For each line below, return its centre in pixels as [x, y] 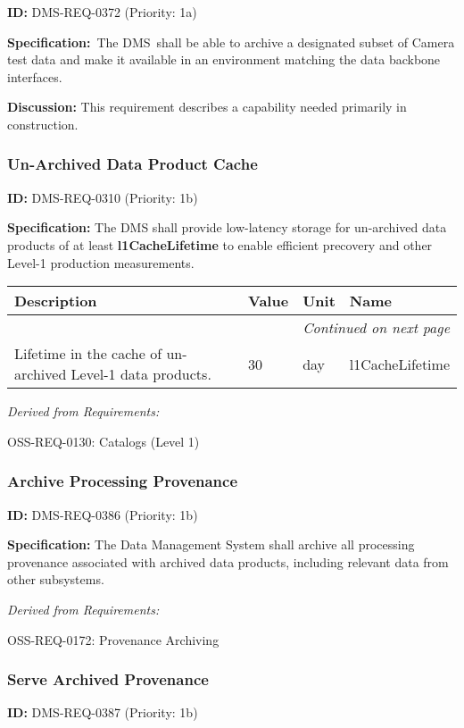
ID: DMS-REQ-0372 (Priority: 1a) [102, 12]
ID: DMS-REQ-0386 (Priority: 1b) [103, 514]
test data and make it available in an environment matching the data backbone [224, 59]
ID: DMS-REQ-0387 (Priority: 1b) [103, 712]
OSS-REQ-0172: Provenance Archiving [113, 639]
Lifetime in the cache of [88, 354]
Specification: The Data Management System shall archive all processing [211, 544]
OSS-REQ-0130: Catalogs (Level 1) [104, 441]
